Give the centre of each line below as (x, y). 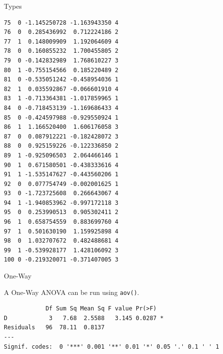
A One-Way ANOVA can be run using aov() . (72, 292)
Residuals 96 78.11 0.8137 (54, 328)
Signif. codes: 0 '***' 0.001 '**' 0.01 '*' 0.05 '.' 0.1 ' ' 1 (111, 346)
